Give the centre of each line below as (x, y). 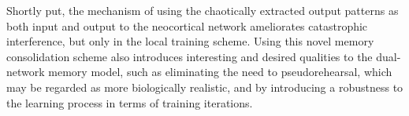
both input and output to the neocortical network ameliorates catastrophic (187, 25)
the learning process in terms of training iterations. (130, 102)
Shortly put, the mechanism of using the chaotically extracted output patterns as (203, 10)
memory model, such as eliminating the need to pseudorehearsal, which (220, 72)
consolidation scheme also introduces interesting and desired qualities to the (190, 56)
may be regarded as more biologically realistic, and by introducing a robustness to (205, 87)
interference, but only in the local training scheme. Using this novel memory (190, 41)
